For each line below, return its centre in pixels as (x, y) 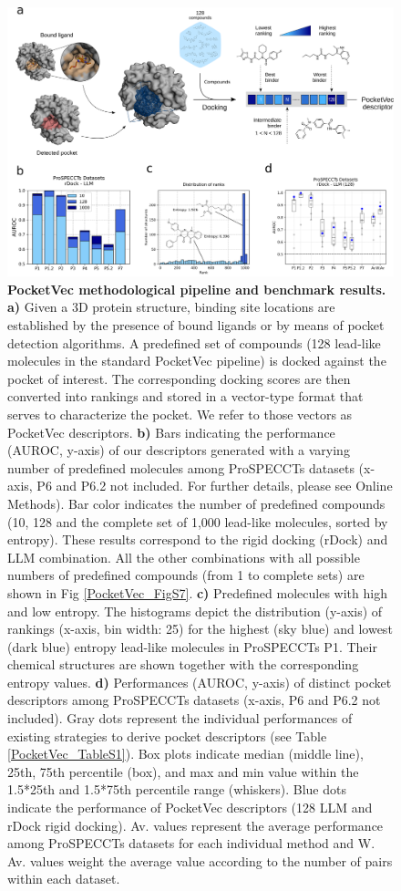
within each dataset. (64, 879)
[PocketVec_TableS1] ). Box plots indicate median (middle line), (185, 754)
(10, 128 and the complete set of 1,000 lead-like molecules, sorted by (198, 521)
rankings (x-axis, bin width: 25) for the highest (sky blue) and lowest (200, 629)
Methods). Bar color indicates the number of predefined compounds (196, 503)
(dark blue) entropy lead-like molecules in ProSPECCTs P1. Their (192, 646)
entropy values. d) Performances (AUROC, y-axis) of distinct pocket (200, 682)
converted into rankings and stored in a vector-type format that (185, 396)
